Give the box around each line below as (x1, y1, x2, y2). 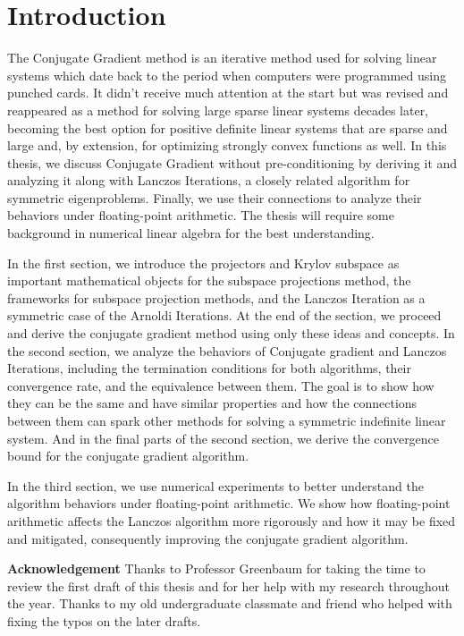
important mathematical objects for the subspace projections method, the (7, 271, 411, 290)
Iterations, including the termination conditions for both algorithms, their (7, 359, 412, 377)
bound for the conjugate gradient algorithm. (7, 446, 249, 465)
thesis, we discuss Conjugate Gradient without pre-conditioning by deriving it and (7, 153, 458, 172)
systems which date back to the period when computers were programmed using (7, 65, 446, 84)
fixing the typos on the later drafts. (7, 611, 201, 630)
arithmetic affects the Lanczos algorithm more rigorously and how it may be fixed (7, 511, 456, 530)
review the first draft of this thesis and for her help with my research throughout (7, 576, 450, 595)
